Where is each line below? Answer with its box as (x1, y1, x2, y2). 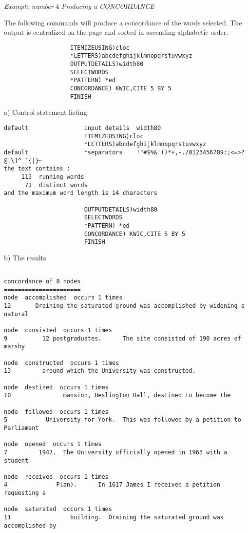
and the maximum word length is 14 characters (4, 190, 157, 197)
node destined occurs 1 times (4, 384, 109, 391)
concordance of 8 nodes (4, 278, 81, 285)
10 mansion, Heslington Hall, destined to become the (4, 392, 231, 399)
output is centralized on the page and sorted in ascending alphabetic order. (4, 27, 229, 37)
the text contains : (4, 165, 71, 172)
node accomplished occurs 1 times (4, 294, 123, 301)
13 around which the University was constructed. (4, 367, 196, 375)
